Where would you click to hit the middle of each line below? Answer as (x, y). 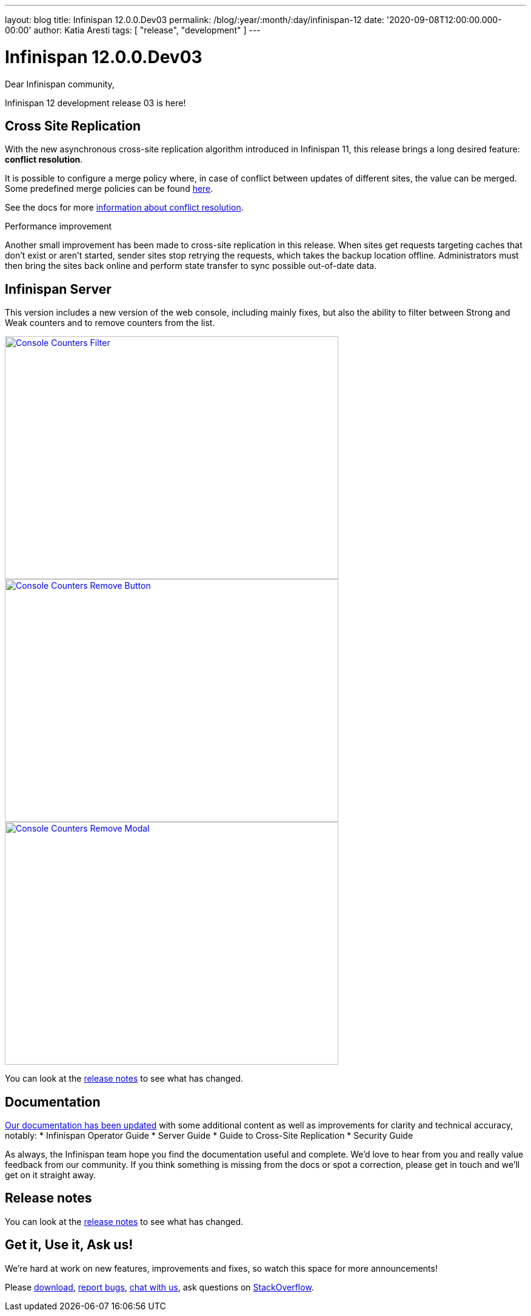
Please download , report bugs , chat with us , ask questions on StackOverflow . (159, 1287)
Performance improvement (58, 226)
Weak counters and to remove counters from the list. (110, 323)
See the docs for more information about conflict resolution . (124, 208)
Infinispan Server (58, 289)
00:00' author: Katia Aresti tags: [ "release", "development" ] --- (133, 30)
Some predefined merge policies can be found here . (109, 189)
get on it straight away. (50, 1175)
